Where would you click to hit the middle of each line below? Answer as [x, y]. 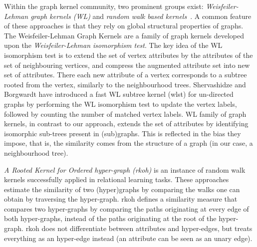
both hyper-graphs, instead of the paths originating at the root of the [110, 218]
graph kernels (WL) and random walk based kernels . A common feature [141, 16]
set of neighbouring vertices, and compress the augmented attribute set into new [127, 65]
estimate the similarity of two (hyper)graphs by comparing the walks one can [122, 189]
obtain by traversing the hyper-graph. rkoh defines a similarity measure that [121, 199]
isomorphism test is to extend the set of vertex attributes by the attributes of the [128, 55]
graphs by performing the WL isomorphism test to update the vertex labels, [121, 104]
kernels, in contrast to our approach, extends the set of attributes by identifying [126, 123]
